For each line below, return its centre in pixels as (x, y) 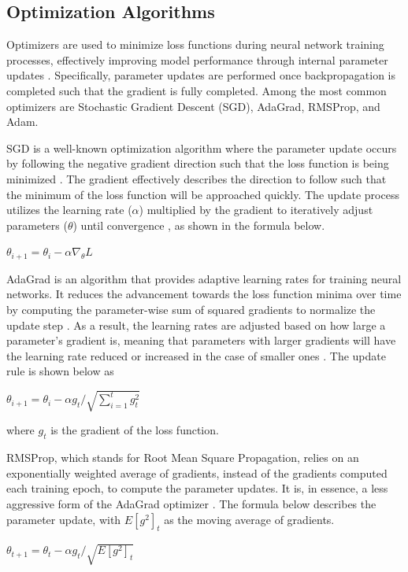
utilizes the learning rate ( (69, 210)
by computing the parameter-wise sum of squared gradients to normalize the (191, 309)
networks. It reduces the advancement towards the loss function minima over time (204, 294)
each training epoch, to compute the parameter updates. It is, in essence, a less (197, 488)
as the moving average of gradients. (249, 519)
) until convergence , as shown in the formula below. (199, 225)
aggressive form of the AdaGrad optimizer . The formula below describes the (191, 504)
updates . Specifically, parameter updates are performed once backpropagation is (201, 75)
